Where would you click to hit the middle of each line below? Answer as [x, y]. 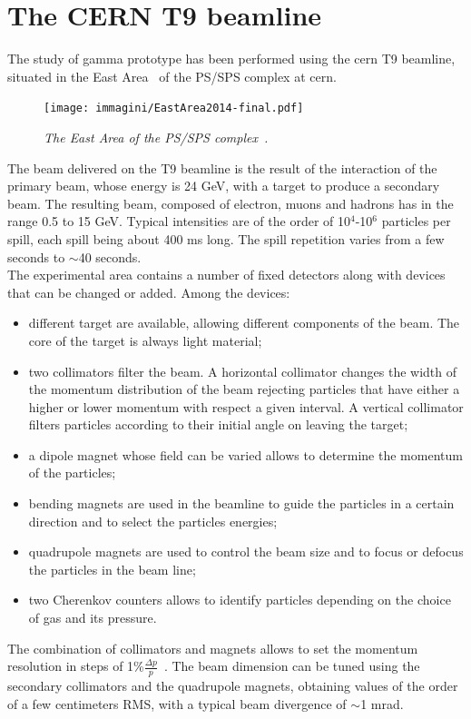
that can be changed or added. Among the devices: [149, 292]
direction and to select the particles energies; [153, 521]
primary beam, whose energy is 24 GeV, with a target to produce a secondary [224, 186]
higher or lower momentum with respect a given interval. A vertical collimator [246, 406]
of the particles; [72, 473]
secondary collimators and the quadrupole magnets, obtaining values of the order [233, 686]
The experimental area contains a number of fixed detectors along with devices [226, 275]
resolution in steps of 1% [76, 666]
